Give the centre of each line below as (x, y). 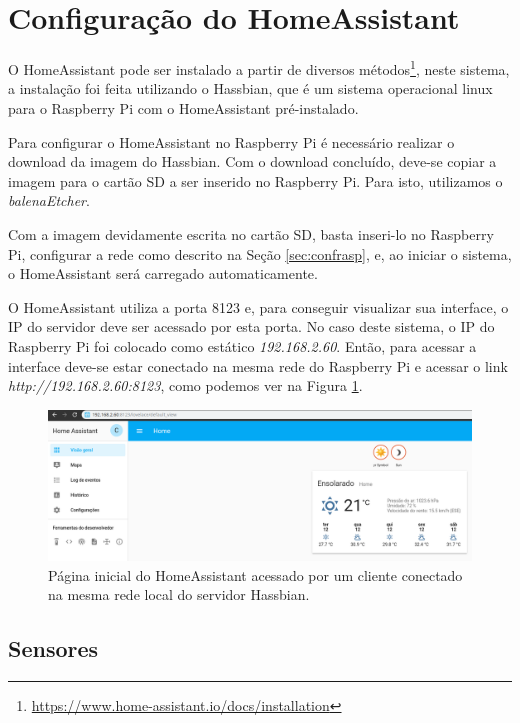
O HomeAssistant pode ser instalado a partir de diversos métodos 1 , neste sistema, (259, 67)
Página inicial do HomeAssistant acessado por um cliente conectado (255, 574)
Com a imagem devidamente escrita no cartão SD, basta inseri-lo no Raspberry (251, 233)
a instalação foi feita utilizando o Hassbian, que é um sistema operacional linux (250, 88)
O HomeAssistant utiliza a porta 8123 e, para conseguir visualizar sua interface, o (258, 306)
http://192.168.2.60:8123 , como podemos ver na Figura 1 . (185, 385)
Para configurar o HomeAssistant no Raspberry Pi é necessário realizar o (231, 141)
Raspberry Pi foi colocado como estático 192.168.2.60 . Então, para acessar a (242, 345)
